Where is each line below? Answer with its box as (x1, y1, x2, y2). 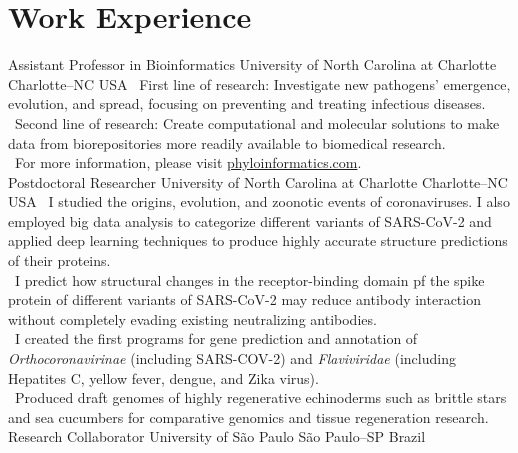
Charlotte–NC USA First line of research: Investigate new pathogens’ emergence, (8, 73, 511, 94)
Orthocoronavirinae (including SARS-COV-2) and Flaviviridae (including (8, 348, 456, 369)
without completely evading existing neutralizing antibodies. (8, 308, 377, 329)
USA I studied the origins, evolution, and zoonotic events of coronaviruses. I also (8, 191, 510, 212)
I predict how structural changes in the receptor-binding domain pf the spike (14, 269, 485, 290)
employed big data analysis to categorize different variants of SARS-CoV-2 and (8, 210, 492, 231)
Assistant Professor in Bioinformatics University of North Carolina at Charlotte (8, 54, 497, 75)
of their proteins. (8, 250, 111, 271)
